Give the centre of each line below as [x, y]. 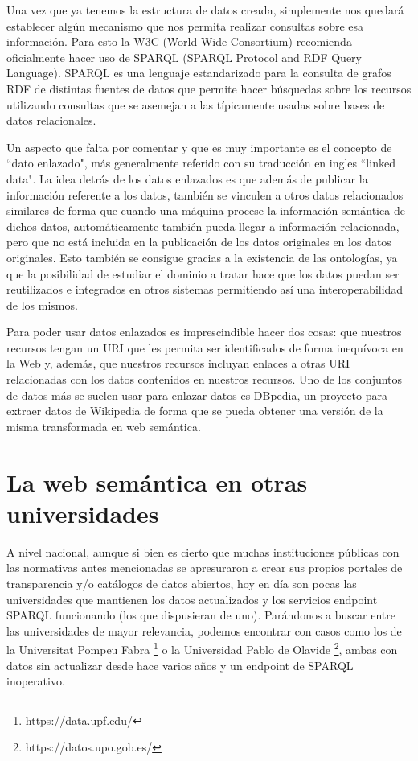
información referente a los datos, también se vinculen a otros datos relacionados [205, 194]
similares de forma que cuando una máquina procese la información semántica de [206, 210]
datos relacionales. [51, 120]
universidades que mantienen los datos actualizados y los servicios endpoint [192, 599]
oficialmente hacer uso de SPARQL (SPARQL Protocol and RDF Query [184, 57]
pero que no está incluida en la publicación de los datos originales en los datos [199, 242]
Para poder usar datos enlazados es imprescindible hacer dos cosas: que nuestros [204, 332]
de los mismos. [42, 304]
